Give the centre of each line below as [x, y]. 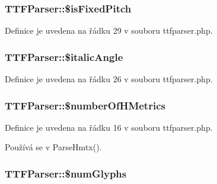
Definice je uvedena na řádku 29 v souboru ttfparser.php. [109, 30]
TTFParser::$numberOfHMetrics [85, 105]
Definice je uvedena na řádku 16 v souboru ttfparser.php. [109, 127]
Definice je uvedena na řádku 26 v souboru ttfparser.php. [109, 79]
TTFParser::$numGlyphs [66, 173]
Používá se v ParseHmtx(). [53, 147]
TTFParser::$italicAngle [64, 57]
